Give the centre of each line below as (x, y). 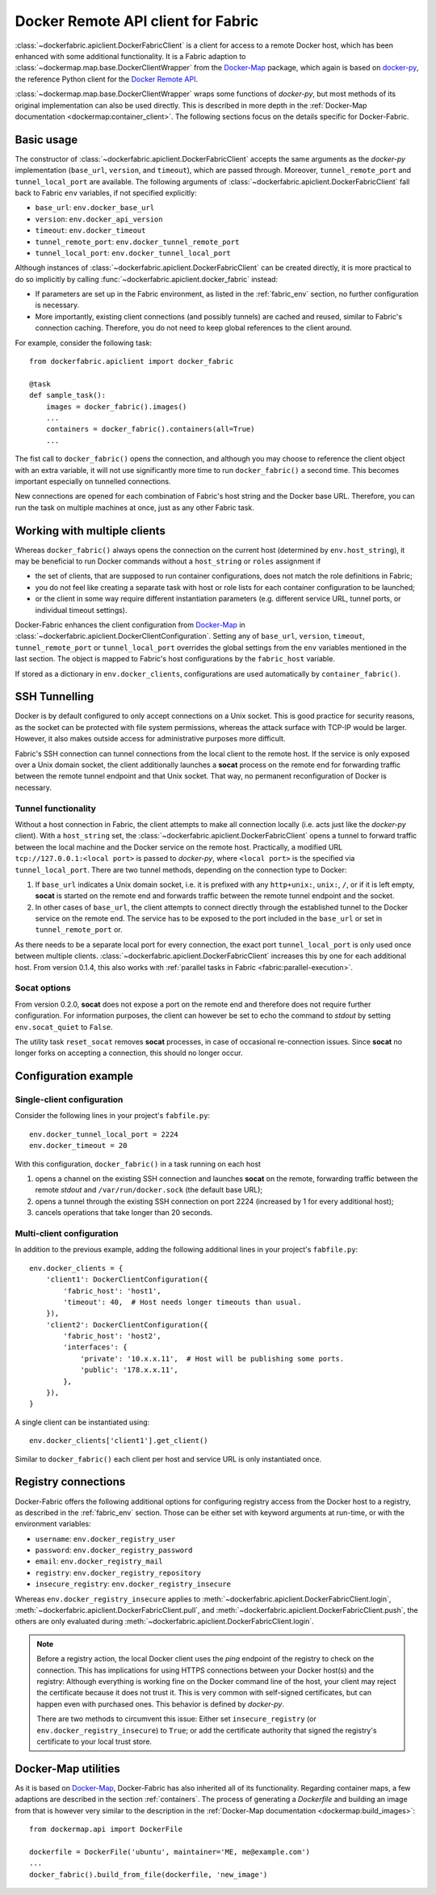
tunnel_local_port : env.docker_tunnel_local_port (133, 253)
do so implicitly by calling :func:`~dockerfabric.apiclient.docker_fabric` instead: (147, 279)
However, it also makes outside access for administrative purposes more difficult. (150, 739)
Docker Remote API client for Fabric (137, 21)
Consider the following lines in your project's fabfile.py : (112, 1116)
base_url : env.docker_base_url (95, 208)
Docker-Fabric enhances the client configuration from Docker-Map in (130, 625)
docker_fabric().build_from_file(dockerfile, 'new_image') (149, 1874)
